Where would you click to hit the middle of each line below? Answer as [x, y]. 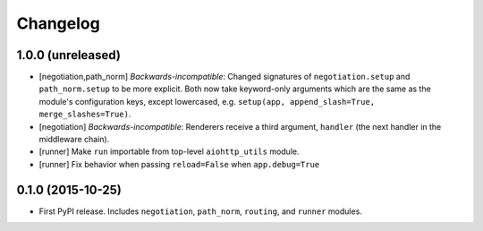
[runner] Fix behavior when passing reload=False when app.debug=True [179, 164]
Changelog [58, 23]
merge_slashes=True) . [85, 114]
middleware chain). [74, 140]
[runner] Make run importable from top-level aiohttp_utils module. [169, 151]
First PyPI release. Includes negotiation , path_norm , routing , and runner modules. [200, 211]
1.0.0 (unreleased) [68, 55]
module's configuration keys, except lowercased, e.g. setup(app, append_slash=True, [207, 101]
